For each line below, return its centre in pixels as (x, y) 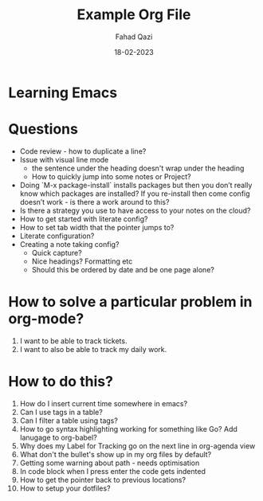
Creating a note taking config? (69, 244)
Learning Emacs (63, 92)
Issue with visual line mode (64, 159)
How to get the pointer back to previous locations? (102, 479)
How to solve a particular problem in (130, 302)
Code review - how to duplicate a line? (83, 151)
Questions (43, 129)
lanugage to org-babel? (58, 437)
